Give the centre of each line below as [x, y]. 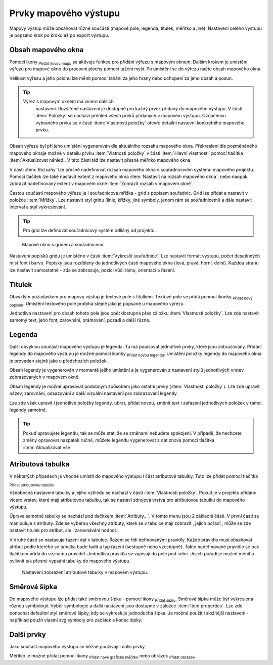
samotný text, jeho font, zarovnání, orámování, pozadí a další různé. [80, 320]
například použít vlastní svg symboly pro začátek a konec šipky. [76, 620]
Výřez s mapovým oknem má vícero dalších [68, 102]
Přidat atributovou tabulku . [32, 484]
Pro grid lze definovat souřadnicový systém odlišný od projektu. [89, 231]
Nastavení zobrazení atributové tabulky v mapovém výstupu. [85, 572]
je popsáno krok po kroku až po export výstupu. [59, 35]
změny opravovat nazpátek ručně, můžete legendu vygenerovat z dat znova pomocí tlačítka [119, 440]
